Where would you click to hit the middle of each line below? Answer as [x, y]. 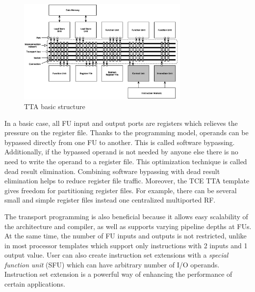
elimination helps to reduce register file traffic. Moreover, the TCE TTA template [127, 181]
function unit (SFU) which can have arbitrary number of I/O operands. [112, 264]
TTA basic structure [55, 106]
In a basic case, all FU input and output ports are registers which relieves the [121, 123]
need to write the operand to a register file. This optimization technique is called [126, 161]
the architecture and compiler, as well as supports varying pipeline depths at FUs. [128, 226]
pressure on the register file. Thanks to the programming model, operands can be [127, 132]
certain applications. [35, 284]
